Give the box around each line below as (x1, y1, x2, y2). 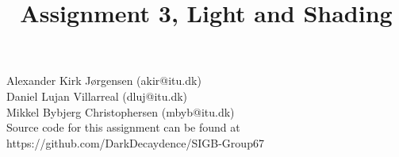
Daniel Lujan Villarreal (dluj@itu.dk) (6, 87, 188, 104)
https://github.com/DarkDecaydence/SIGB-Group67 (6, 134, 264, 151)
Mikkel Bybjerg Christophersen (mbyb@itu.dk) (6, 103, 235, 120)
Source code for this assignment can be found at (6, 119, 240, 136)
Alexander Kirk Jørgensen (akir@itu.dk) (6, 72, 201, 89)
